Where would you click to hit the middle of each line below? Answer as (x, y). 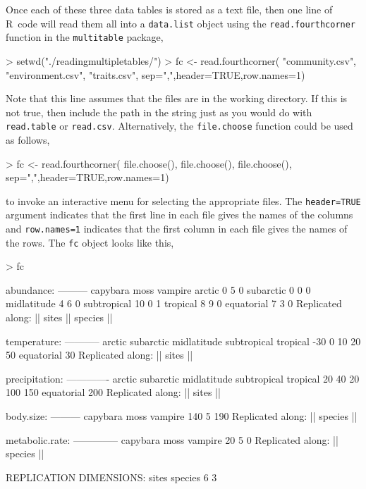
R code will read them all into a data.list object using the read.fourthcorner (181, 23)
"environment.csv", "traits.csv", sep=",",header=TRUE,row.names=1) (155, 74)
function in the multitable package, (85, 37)
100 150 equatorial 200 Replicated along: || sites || (113, 392)
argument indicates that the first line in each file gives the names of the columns (179, 215)
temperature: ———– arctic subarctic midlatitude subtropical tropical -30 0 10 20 (183, 341)
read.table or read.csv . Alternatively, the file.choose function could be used (179, 126)
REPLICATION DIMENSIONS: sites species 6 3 (111, 477)
